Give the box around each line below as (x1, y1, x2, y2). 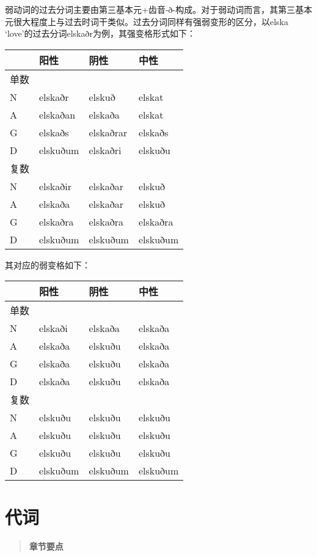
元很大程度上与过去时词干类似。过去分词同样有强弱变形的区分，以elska (5, 15, 289, 28)
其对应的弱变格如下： (5, 258, 90, 271)
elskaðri (89, 142, 122, 157)
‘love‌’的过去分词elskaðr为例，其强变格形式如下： (5, 27, 196, 40)
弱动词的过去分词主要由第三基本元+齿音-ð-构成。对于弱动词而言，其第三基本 (5, 3, 313, 15)
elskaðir (39, 179, 72, 193)
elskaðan (39, 107, 76, 122)
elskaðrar (89, 125, 128, 139)
